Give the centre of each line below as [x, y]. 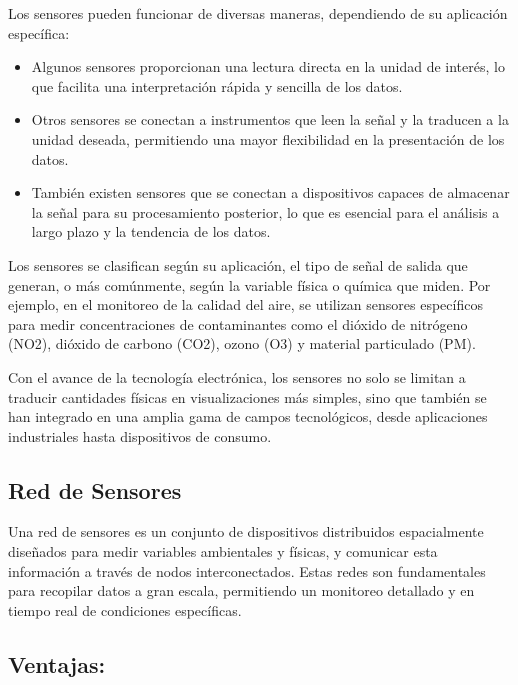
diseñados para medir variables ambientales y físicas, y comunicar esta [223, 551]
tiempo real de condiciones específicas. [125, 609]
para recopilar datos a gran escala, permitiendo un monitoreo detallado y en [241, 590]
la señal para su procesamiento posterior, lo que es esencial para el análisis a [265, 211]
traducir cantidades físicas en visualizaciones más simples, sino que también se [247, 396]
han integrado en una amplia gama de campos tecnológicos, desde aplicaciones [248, 416]
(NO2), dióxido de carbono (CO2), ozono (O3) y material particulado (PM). [242, 343]
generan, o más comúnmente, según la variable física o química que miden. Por [249, 284]
